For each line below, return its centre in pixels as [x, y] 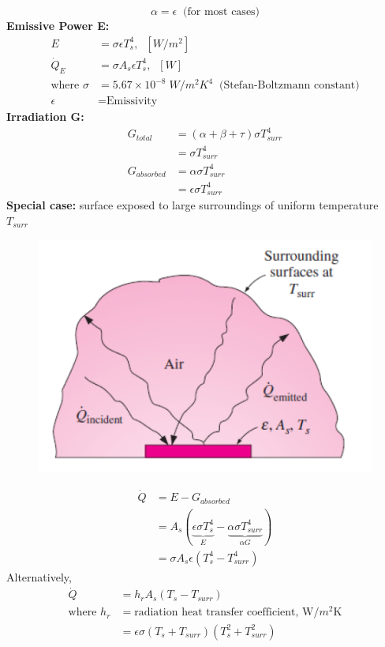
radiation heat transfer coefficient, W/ [227, 613]
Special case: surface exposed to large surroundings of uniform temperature [192, 205]
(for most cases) [222, 12]
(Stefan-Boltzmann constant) [289, 86]
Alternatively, [39, 576]
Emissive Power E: [58, 25]
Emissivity [132, 102]
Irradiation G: [45, 117]
